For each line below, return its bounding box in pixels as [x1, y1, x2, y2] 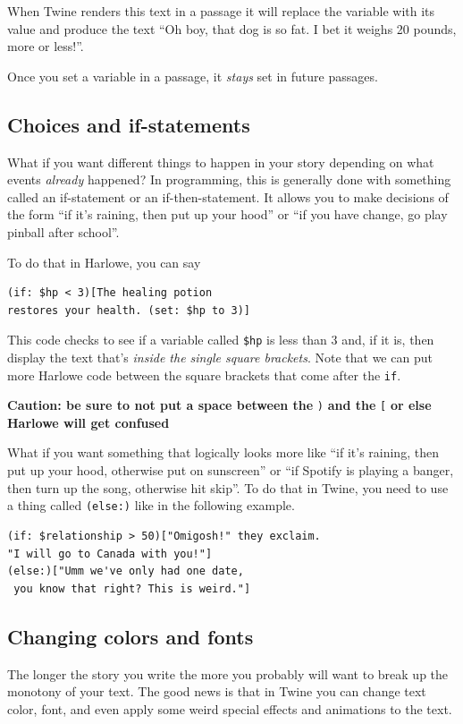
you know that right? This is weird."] [13, 582, 251, 595]
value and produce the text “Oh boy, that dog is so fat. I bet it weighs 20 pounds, [7, 19, 457, 38]
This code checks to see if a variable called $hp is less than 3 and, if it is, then [7, 330, 434, 349]
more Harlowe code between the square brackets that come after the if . [7, 365, 401, 384]
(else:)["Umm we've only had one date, [7, 565, 244, 578]
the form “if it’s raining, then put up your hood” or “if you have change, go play [7, 205, 448, 224]
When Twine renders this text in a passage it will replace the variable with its [7, 2, 435, 20]
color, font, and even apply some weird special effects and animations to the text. [7, 699, 452, 718]
